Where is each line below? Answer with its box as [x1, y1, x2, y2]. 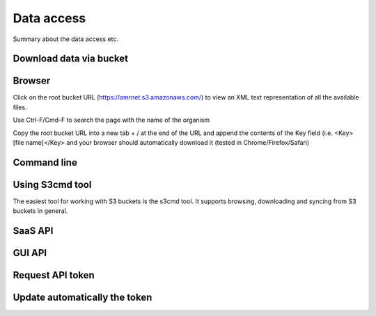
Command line [13, 157, 78, 168]
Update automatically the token [13, 292, 152, 303]
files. [13, 103, 27, 111]
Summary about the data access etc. [13, 35, 118, 43]
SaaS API [13, 225, 54, 237]
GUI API [13, 247, 47, 259]
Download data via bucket [13, 53, 129, 65]
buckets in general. [13, 207, 68, 215]
